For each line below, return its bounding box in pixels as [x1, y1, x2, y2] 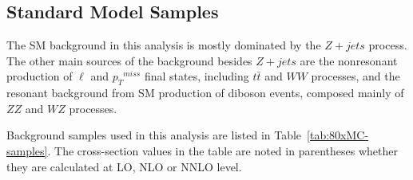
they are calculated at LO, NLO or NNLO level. [6, 158, 242, 174]
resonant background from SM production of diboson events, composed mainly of [6, 84, 404, 101]
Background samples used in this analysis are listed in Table [6, 127, 302, 143]
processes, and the [311, 68, 400, 84]
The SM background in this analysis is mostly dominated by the [6, 37, 321, 53]
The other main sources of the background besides [6, 52, 252, 68]
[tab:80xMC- [307, 127, 369, 143]
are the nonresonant [300, 52, 398, 68]
